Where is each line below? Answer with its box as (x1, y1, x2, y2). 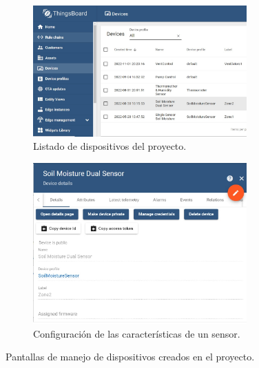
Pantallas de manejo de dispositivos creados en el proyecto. (6, 349, 255, 364)
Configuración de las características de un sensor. (33, 326, 240, 340)
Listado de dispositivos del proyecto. (33, 139, 187, 153)
